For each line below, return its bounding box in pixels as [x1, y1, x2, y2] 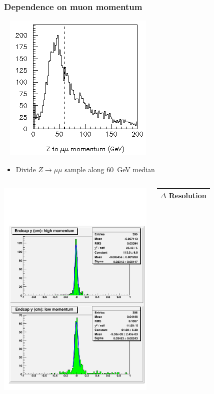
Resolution [168, 190, 206, 200]
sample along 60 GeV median [64, 164, 155, 174]
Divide [15, 164, 36, 174]
